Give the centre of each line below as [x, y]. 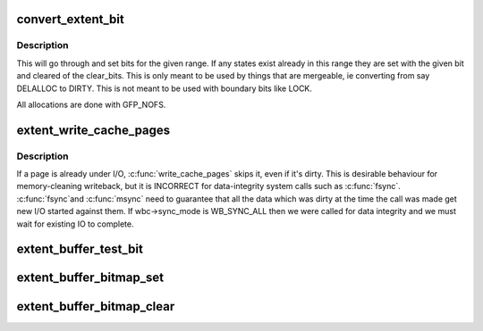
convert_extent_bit [70, 19]
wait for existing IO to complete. [75, 224]
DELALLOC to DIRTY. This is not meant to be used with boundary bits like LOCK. [165, 88]
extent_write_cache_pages [93, 130]
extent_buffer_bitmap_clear [96, 306]
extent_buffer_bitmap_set [90, 278]
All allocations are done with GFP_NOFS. [91, 104]
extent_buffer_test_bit [80, 249]
